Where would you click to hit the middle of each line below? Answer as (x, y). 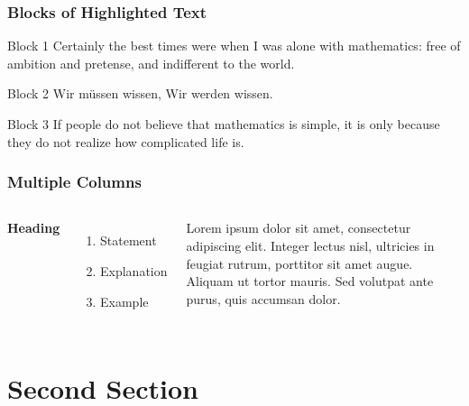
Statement (129, 240)
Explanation (134, 271)
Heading (34, 228)
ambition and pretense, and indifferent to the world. (151, 63)
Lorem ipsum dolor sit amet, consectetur (299, 228)
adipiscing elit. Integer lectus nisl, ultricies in (310, 245)
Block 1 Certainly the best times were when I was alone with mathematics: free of (234, 46)
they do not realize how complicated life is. (126, 141)
